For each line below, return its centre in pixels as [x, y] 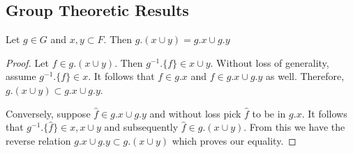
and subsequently [141, 127]
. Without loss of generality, [270, 62]
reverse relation [38, 140]
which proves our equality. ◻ [234, 140]
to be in [269, 113]
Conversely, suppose [48, 113]
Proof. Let [27, 62]
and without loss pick [195, 113]
